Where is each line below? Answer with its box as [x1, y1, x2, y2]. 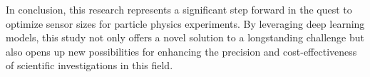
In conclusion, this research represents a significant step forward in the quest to [6, 2, 352, 16]
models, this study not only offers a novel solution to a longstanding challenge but [6, 30, 364, 45]
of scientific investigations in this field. [6, 58, 173, 73]
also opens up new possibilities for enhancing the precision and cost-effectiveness [6, 43, 357, 58]
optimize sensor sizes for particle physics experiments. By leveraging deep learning [6, 16, 365, 31]
